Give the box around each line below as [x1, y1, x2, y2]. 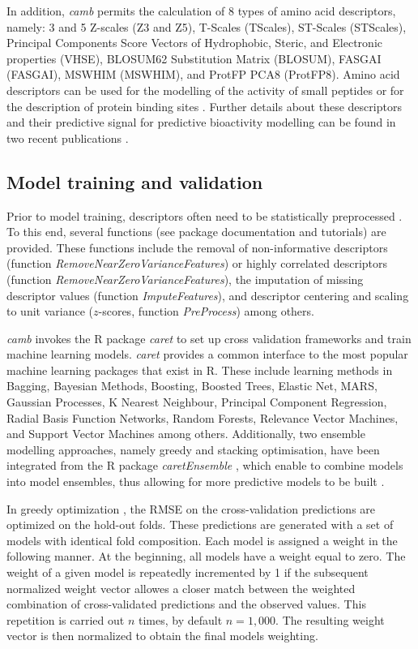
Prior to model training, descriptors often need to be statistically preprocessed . [6, 207, 403, 224]
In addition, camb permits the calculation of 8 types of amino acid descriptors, [6, 2, 396, 19]
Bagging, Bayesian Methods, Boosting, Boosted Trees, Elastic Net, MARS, [6, 377, 377, 394]
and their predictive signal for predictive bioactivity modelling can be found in [6, 114, 396, 131]
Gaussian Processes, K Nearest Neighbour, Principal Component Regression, [6, 393, 387, 410]
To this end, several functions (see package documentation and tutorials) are [6, 223, 386, 240]
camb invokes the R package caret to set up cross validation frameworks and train [6, 329, 412, 346]
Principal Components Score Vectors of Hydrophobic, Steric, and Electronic [6, 34, 382, 51]
